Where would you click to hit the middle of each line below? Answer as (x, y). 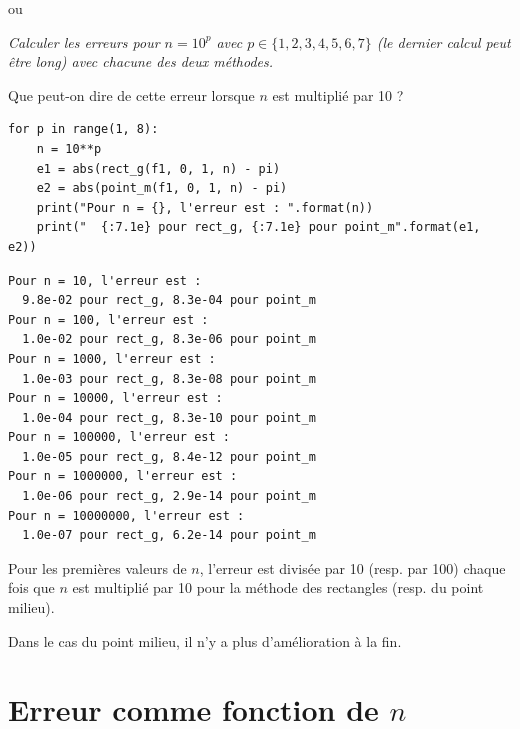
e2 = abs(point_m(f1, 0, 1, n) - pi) (162, 188)
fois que (31, 587)
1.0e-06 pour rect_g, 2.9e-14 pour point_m (169, 496)
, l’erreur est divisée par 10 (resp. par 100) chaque (352, 567)
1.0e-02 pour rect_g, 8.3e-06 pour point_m (169, 339)
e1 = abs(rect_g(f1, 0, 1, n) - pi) (158, 168)
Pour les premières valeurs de (97, 567)
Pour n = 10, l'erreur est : (105, 280)
